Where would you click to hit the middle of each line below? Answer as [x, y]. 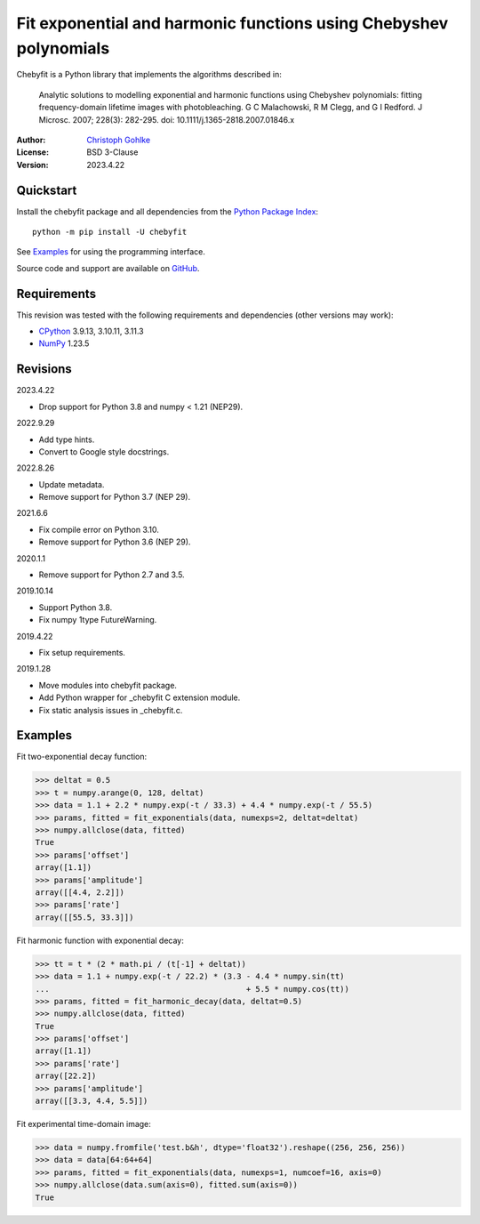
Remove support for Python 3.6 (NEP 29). [115, 542]
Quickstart [47, 190]
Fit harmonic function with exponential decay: [100, 940]
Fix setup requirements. [82, 652]
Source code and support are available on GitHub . [108, 268]
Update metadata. [72, 484]
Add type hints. [67, 439]
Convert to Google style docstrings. [104, 451]
